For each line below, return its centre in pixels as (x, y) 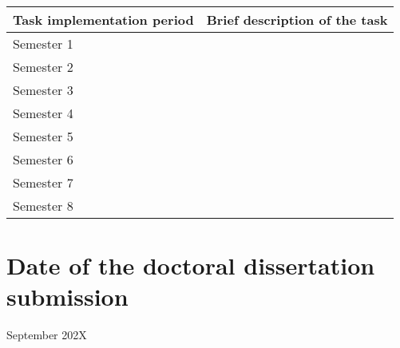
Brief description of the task (297, 20)
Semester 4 (43, 113)
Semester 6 (43, 159)
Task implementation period (103, 20)
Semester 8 (43, 206)
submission (67, 297)
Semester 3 (43, 90)
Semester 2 (43, 67)
